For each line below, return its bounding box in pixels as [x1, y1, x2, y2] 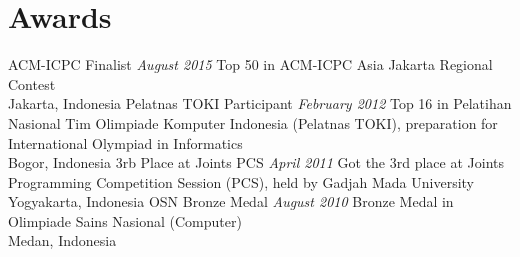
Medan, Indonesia [8, 230, 117, 251]
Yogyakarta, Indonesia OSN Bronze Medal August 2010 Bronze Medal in [8, 191, 454, 212]
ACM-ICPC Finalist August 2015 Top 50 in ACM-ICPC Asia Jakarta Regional [8, 54, 493, 75]
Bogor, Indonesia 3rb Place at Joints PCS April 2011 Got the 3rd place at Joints [8, 152, 505, 173]
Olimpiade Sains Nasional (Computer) [8, 210, 242, 231]
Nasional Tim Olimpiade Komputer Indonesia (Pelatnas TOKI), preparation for [8, 112, 498, 133]
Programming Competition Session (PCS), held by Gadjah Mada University [8, 171, 475, 192]
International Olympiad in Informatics [8, 132, 243, 153]
